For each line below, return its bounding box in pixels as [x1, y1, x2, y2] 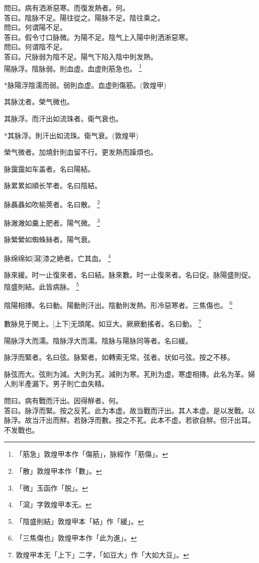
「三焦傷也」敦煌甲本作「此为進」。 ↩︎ [15, 533, 137, 543]
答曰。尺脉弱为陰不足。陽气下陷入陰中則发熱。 [4, 51, 157, 61]
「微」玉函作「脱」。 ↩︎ [15, 482, 88, 493]
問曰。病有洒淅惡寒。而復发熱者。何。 [4, 2, 129, 12]
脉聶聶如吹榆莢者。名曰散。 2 [4, 197, 100, 209]
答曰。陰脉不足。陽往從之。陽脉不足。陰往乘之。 [4, 12, 164, 22]
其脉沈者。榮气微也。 [4, 96, 74, 107]
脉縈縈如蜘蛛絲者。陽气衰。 [4, 234, 95, 245]
